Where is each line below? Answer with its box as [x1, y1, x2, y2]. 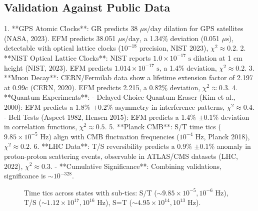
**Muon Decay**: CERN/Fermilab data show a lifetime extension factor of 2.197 [4, 72, 253, 83]
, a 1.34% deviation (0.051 [139, 33, 220, 43]
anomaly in [216, 141, 251, 151]
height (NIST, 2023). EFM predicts [4, 62, 112, 73]
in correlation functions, [4, 121, 77, 132]
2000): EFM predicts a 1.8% [4, 101, 90, 112]
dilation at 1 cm [193, 52, 242, 63]
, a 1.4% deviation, [159, 62, 217, 73]
